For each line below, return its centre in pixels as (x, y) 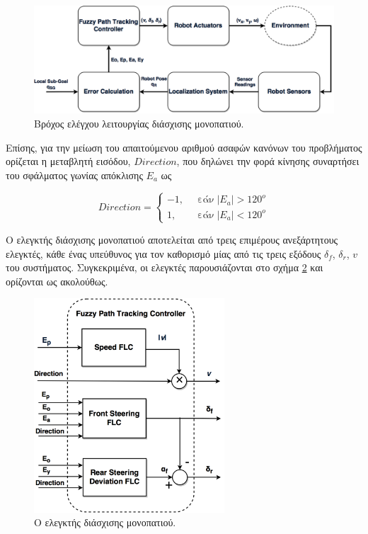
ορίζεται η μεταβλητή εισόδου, (68, 161)
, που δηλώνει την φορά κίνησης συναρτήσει (268, 161)
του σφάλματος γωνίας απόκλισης (74, 175)
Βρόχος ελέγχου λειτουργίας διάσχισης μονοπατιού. (139, 123)
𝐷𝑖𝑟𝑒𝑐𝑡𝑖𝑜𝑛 (120, 207)
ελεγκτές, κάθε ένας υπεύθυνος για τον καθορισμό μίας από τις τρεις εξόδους (163, 253)
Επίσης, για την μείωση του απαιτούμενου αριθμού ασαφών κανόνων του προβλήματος (184, 147)
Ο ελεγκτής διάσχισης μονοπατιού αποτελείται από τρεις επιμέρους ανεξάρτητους (172, 239)
